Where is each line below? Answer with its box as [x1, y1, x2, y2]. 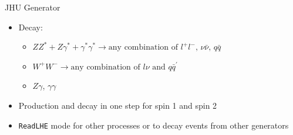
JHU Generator [5, 1, 60, 13]
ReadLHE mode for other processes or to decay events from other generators [18, 119, 289, 131]
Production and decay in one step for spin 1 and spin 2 [18, 99, 217, 111]
